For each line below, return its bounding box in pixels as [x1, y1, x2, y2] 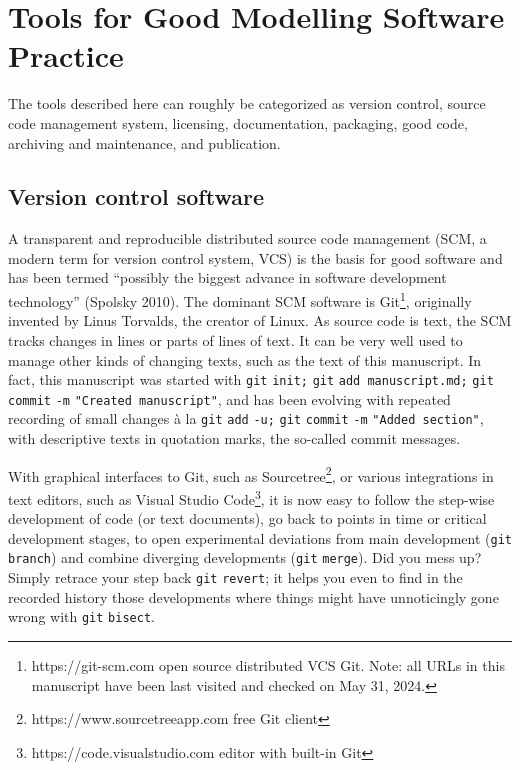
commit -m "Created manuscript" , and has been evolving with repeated [8, 388, 451, 409]
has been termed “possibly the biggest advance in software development [8, 267, 447, 288]
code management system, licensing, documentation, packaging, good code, [8, 112, 468, 133]
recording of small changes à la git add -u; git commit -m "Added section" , [8, 408, 484, 429]
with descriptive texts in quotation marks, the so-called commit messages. [8, 428, 461, 449]
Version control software [8, 181, 264, 212]
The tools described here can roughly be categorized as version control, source [8, 93, 486, 114]
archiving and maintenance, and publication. [8, 132, 281, 153]
